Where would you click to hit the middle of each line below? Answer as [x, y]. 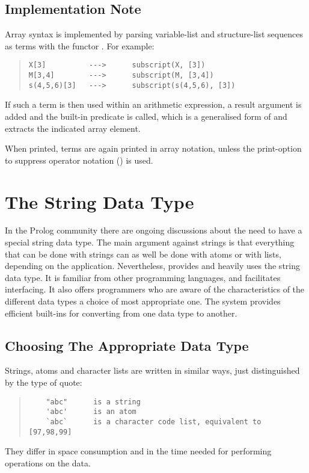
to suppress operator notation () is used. [79, 160]
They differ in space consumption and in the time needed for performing [138, 451]
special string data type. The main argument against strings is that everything [150, 242]
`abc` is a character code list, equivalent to [154, 422]
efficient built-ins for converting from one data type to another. [121, 313]
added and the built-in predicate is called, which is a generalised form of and [146, 116]
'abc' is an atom [91, 412]
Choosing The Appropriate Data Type [127, 345]
